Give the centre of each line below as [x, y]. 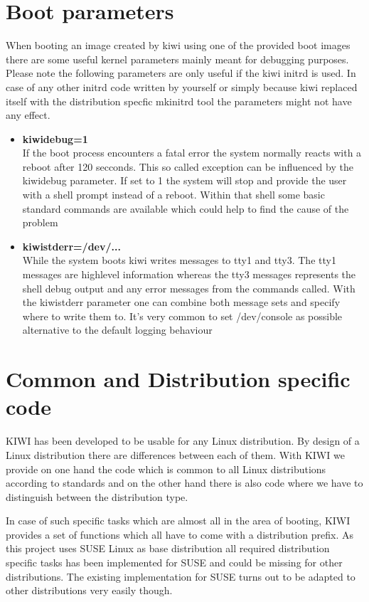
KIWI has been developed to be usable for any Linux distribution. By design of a [183, 441]
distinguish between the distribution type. [97, 496]
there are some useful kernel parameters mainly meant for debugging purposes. [177, 59]
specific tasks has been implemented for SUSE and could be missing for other [174, 563]
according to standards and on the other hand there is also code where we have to [184, 483]
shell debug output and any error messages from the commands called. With [189, 288]
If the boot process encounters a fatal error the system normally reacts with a [192, 153]
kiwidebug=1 [55, 138]
